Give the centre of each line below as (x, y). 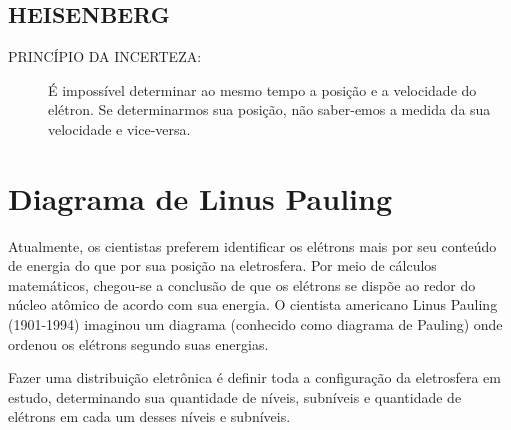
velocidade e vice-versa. (119, 128)
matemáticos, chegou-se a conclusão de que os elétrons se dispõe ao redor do (242, 284)
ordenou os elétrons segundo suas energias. (138, 343)
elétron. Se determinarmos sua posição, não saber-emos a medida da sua (269, 109)
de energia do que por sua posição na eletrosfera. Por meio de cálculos (222, 265)
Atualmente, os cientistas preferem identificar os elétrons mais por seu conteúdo (252, 245)
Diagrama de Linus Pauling (200, 197)
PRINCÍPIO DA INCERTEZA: (105, 56)
